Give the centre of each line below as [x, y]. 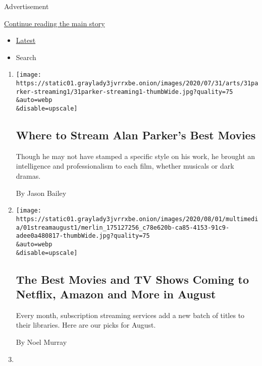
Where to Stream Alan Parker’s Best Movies [136, 135]
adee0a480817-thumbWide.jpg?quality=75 [83, 236]
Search [26, 57]
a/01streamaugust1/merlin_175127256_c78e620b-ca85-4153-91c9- [123, 227]
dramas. [28, 176]
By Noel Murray [41, 342]
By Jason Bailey [41, 193]
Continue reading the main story [55, 23]
